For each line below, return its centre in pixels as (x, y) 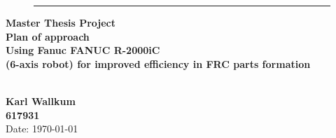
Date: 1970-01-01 (42, 129)
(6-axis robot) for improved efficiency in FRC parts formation (158, 63)
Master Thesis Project (61, 22)
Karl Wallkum (41, 101)
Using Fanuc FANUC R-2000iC (83, 50)
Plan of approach (48, 36)
